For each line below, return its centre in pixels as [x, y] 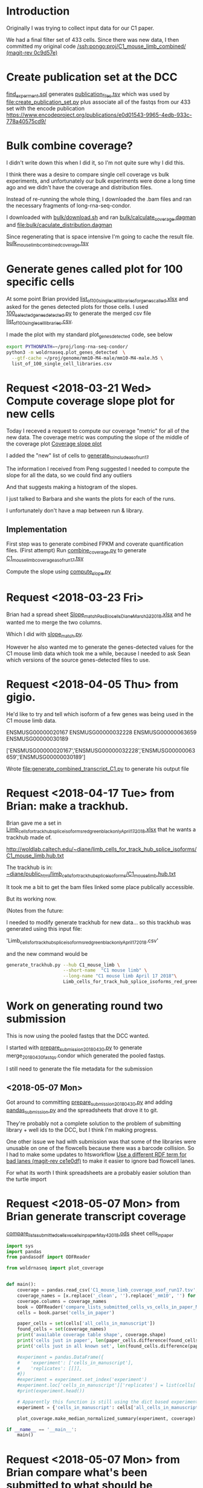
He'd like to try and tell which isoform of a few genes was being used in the [100, 714]
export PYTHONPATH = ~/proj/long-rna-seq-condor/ [67, 347]
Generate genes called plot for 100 [95, 269]
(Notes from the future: [35, 910]
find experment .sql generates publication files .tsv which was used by [88, 94]
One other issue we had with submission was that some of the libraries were [101, 1141]
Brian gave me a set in [34, 823]
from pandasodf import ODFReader [48, 1257]
